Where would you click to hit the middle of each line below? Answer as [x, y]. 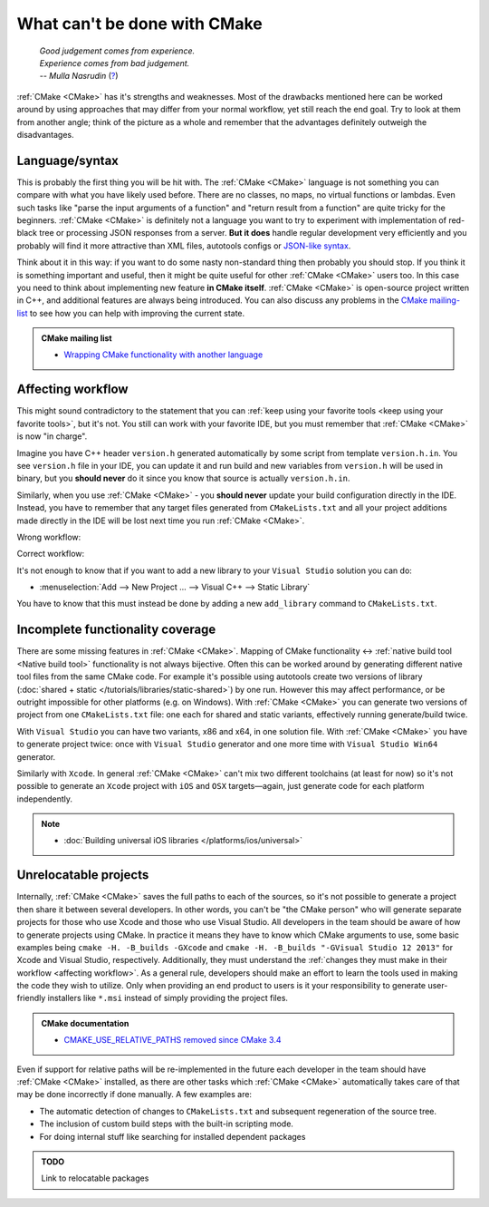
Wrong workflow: [49, 537]
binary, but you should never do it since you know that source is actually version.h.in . [183, 478]
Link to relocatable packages [95, 1178]
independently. [44, 799]
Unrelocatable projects [83, 875]
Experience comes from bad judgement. [115, 63]
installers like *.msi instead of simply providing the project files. [168, 998]
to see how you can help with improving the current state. [137, 313]
